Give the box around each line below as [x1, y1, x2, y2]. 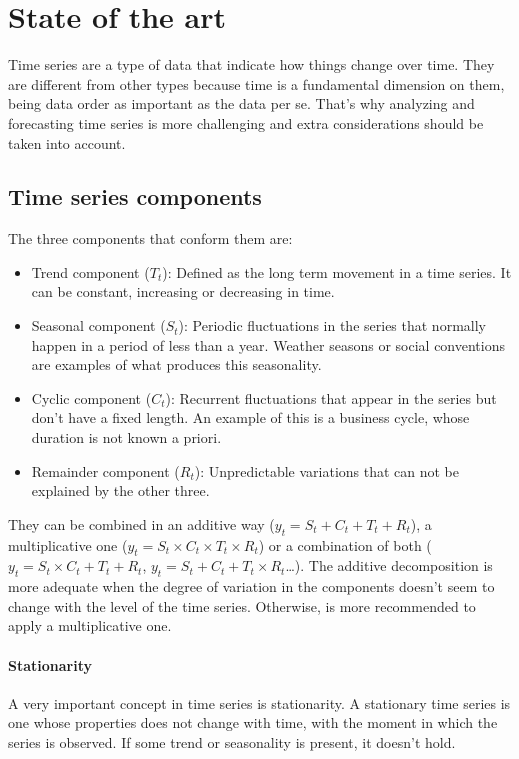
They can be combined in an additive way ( [8, 513, 275, 534]
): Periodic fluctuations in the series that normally [178, 315, 486, 336]
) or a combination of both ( [258, 534, 432, 555]
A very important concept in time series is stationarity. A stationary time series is [8, 692, 511, 713]
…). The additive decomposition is [285, 555, 493, 576]
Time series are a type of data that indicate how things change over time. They [8, 54, 495, 75]
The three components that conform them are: [8, 228, 293, 249]
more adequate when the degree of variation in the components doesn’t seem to [8, 576, 495, 597]
